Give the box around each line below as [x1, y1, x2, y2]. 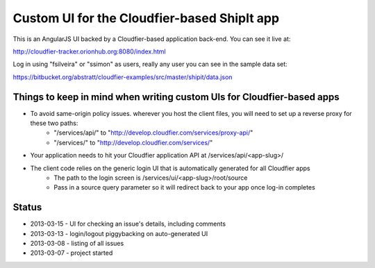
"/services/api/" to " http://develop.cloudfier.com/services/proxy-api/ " [53, 128, 253, 137]
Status [12, 201, 42, 213]
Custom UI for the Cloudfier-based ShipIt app [12, 10, 280, 26]
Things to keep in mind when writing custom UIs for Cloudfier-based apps [12, 91, 340, 103]
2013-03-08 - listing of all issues [30, 240, 124, 248]
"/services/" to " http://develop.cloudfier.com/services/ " [53, 138, 213, 146]
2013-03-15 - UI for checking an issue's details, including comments [30, 219, 226, 228]
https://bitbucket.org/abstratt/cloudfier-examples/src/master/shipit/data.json [12, 73, 233, 81]
